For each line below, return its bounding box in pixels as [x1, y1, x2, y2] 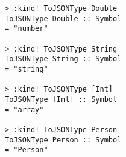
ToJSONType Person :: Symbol [5, 135, 122, 144]
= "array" [5, 105, 44, 114]
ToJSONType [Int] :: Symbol [5, 95, 118, 104]
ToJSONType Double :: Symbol [5, 14, 122, 23]
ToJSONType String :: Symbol [5, 55, 122, 64]
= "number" [5, 24, 48, 33]
